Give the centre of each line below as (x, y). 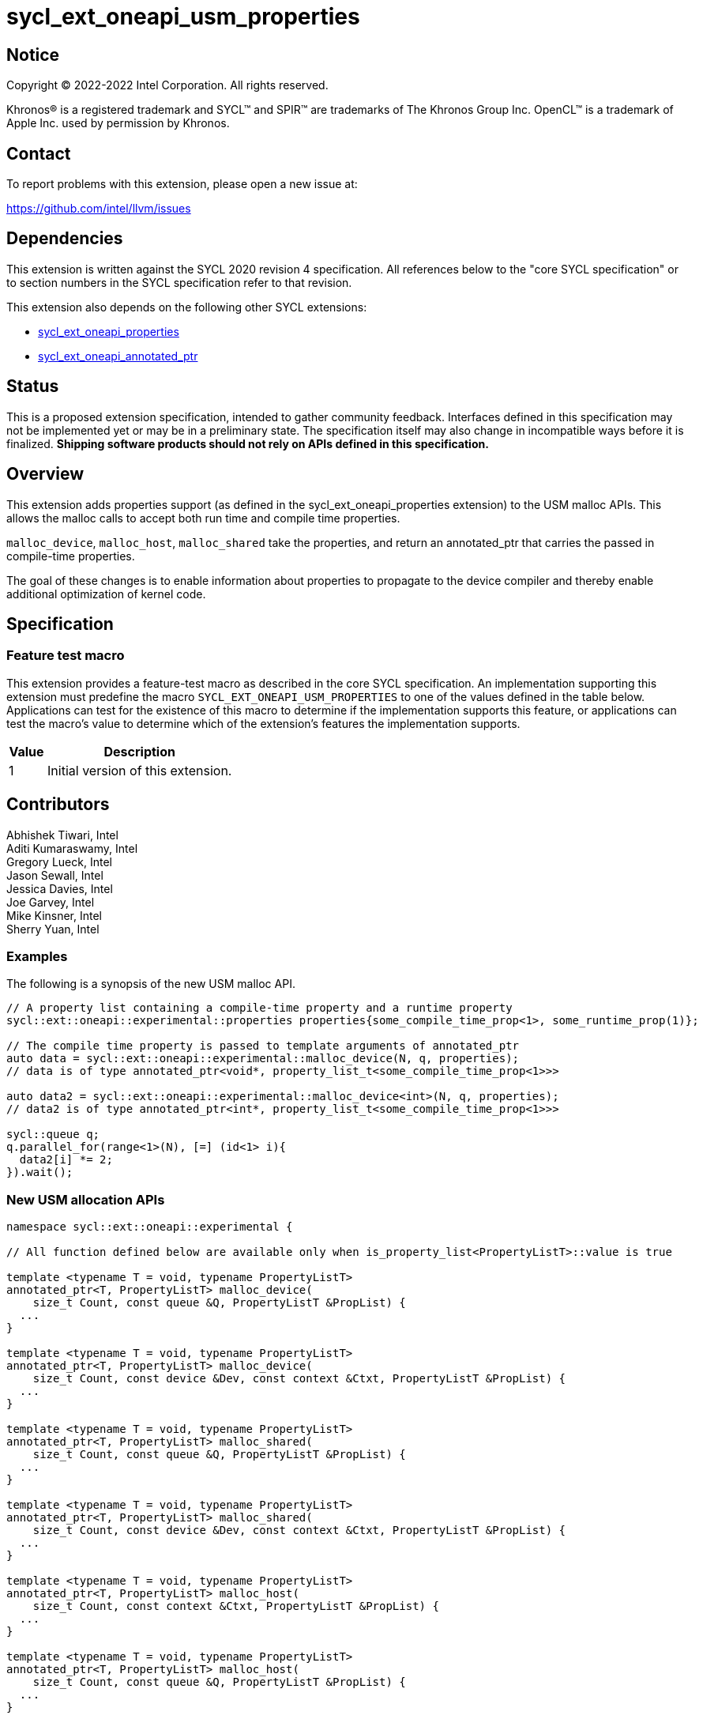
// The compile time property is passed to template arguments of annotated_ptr (263, 1046)
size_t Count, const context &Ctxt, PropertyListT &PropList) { (236, 1606)
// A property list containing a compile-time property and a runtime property (259, 1008)
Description (139, 751)
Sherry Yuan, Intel (53, 929)
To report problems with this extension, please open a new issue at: (182, 184)
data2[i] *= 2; (66, 1160)
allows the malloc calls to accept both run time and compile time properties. (203, 518)
